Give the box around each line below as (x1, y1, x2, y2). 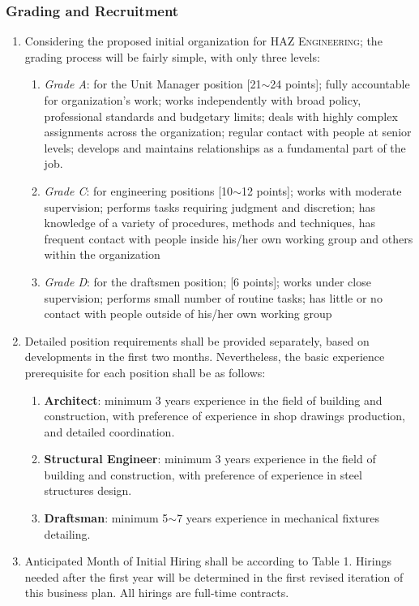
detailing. (44, 525, 91, 542)
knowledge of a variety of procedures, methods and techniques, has (44, 214, 375, 231)
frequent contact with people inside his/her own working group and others (44, 230, 413, 247)
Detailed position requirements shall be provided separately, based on (24, 332, 370, 349)
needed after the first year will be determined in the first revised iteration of (24, 568, 404, 585)
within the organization (44, 246, 160, 263)
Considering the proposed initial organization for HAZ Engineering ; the (24, 32, 383, 49)
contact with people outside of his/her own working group (44, 305, 332, 322)
